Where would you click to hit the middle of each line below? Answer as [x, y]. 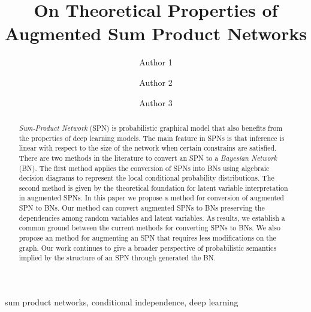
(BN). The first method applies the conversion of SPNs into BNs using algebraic [144, 168]
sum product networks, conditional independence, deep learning [122, 302]
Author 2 [156, 82]
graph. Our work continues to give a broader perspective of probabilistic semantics [148, 247]
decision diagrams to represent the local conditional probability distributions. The [147, 178]
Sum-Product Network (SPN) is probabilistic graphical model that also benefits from [151, 127]
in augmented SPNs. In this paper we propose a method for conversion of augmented [151, 198]
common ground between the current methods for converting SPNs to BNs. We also [150, 228]
